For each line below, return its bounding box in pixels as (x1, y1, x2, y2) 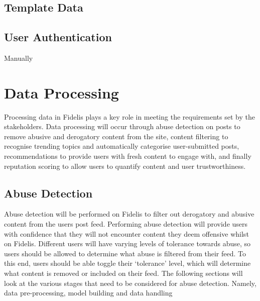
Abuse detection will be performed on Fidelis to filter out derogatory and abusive (4, 209, 254, 219)
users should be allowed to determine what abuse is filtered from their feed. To (4, 248, 246, 258)
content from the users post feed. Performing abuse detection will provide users (4, 219, 248, 229)
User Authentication (4, 29, 112, 45)
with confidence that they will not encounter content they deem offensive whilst (4, 228, 249, 239)
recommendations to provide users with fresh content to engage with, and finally (4, 151, 251, 161)
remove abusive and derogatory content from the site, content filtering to (4, 131, 228, 141)
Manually (4, 52, 33, 63)
